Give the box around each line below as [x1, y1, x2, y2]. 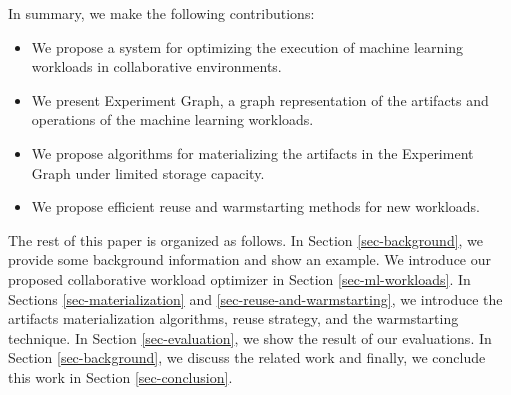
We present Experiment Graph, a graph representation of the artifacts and [31, 89, 489, 110]
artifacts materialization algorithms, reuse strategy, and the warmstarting [8, 308, 459, 329]
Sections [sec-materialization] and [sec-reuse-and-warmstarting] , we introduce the [8, 288, 503, 309]
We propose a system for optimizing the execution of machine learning [31, 36, 464, 57]
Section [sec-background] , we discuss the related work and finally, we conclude [8, 347, 486, 368]
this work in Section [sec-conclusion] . [8, 366, 233, 387]
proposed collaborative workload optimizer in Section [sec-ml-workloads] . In [8, 268, 471, 289]
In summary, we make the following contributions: [8, 3, 315, 23]
